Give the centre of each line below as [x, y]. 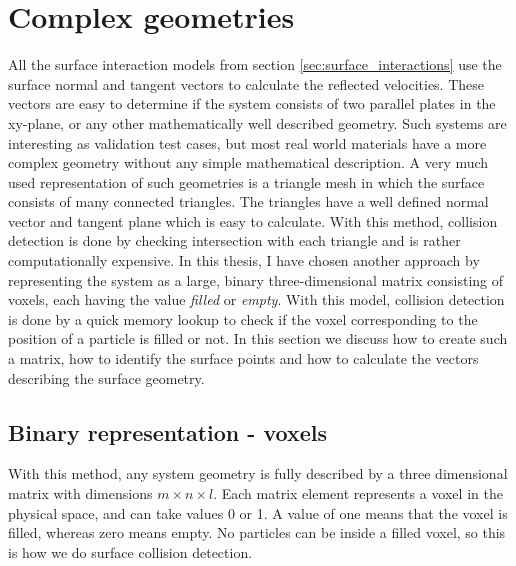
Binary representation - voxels [167, 431]
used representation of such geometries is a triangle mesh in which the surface [246, 181]
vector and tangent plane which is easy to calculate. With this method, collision [253, 220]
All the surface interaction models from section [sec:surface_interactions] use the [255, 64]
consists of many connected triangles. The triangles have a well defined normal [248, 201]
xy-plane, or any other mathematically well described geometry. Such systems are [257, 122]
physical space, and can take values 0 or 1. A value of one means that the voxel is [258, 512]
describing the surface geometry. [106, 377]
